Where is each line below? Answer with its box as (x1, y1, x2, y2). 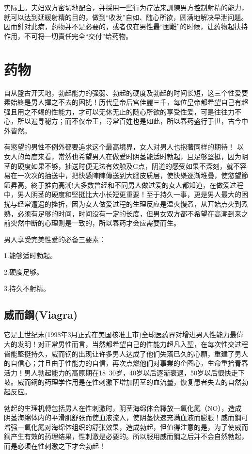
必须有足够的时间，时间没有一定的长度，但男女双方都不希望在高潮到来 (17, 208, 241, 218)
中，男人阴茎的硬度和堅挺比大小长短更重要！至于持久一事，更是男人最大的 (4, 189, 241, 199)
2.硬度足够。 (4, 267, 43, 276)
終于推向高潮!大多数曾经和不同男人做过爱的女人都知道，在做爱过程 (31, 179, 243, 190)
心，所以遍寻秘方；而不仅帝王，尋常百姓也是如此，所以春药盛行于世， (4, 116, 228, 126)
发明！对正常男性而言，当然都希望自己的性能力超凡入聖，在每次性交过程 (17, 339, 248, 349)
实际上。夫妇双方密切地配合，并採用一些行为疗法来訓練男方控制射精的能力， (4, 2, 248, 12)
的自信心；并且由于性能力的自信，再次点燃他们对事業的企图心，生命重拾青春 (4, 358, 248, 368)
